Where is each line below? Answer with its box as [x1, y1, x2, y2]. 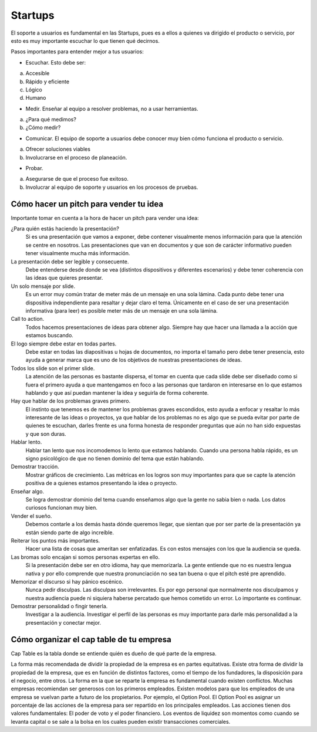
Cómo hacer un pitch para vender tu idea [11, 199, 164, 209]
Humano [25, 94, 46, 101]
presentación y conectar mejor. [25, 619, 102, 626]
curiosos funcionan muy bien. [25, 504, 98, 511]
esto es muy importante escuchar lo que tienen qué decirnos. [11, 37, 160, 44]
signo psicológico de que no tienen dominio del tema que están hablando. [25, 455, 205, 462]
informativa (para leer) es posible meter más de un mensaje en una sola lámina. [25, 307, 218, 314]
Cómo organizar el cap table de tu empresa [11, 634, 171, 645]
